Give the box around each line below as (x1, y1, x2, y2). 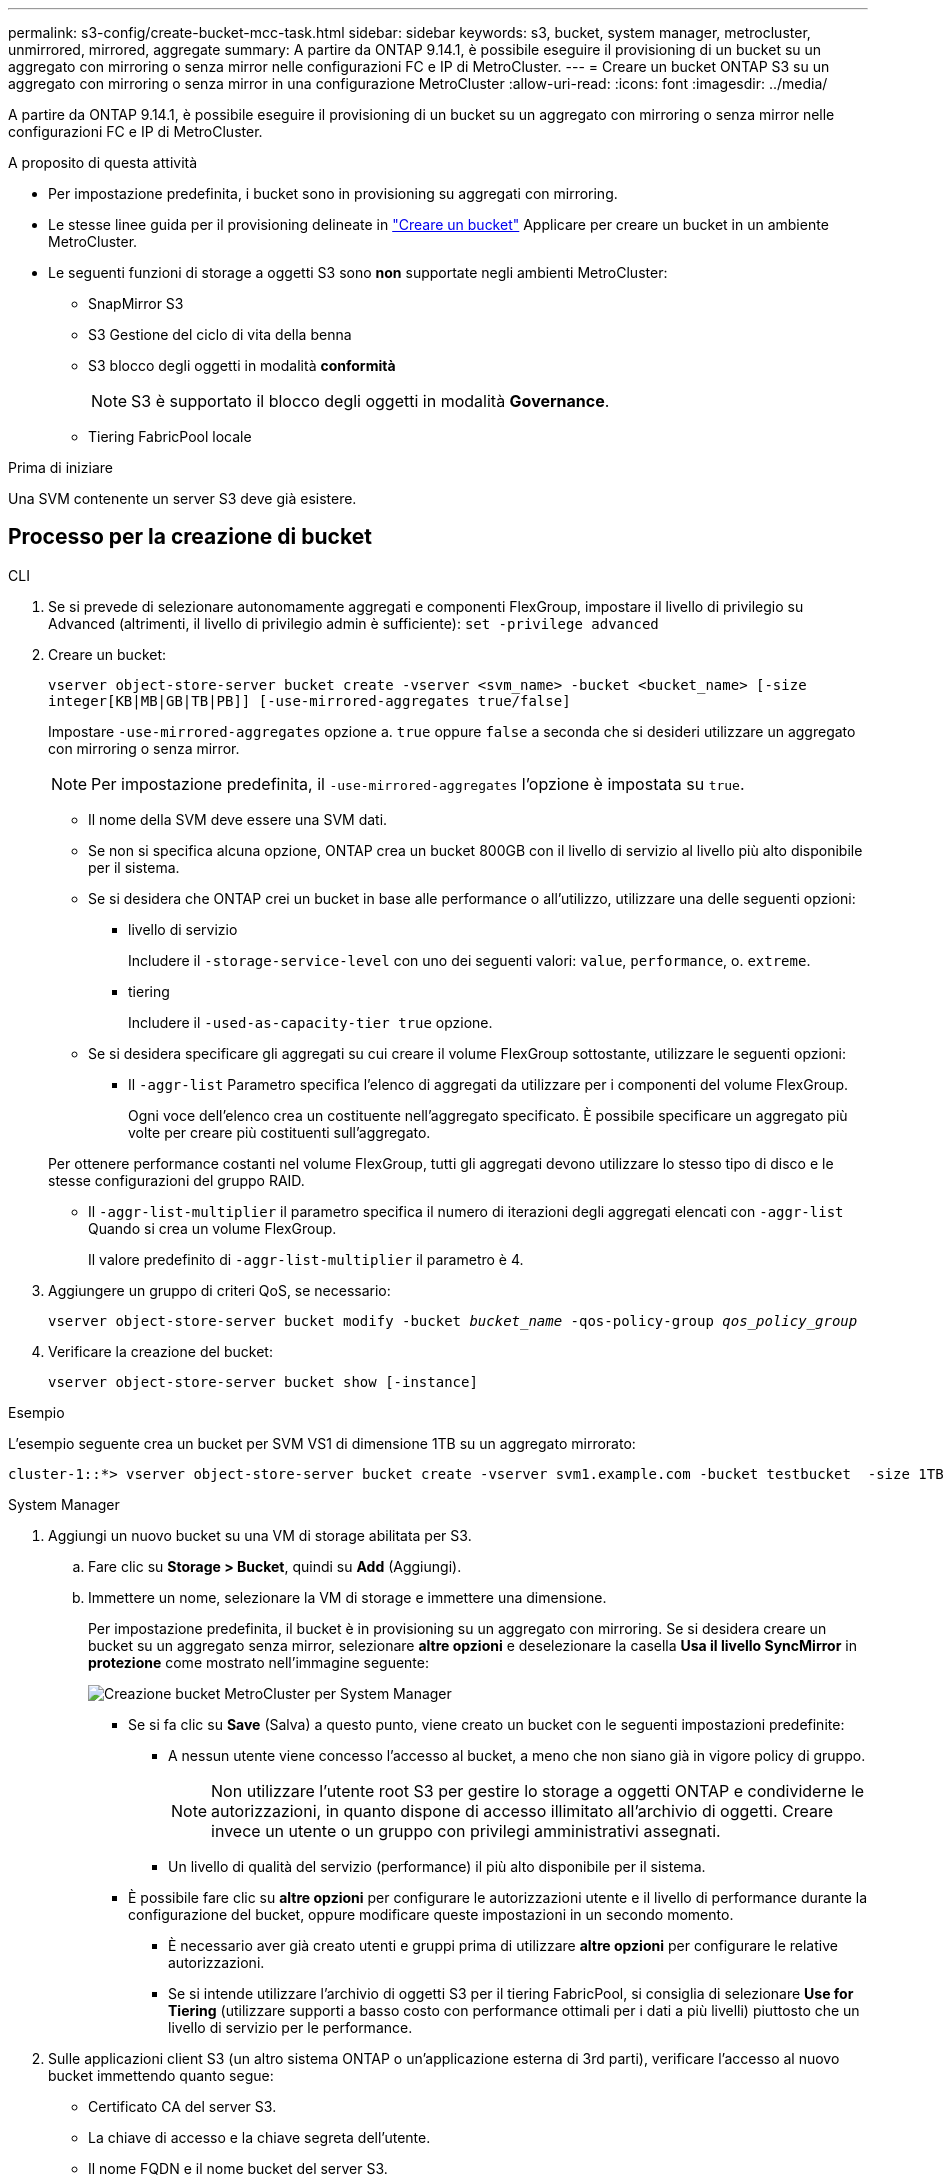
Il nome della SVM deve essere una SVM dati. (88, 810, 388, 828)
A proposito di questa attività (8, 154, 198, 171)
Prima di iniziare (8, 459, 113, 476)
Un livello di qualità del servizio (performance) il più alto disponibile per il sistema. (168, 1857, 706, 1875)
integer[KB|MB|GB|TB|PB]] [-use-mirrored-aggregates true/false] (48, 692, 571, 709)
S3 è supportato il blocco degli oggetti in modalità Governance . (131, 391, 610, 411)
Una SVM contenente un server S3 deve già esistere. (8, 490, 357, 507)
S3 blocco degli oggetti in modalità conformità (88, 357, 396, 374)
